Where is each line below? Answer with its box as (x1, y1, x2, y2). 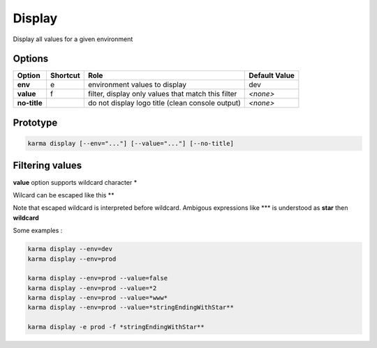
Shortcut (50, 70, 80, 80)
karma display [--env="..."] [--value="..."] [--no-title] (27, 139, 234, 148)
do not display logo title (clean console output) (87, 98, 241, 108)
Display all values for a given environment (13, 35, 133, 43)
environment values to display (87, 80, 186, 90)
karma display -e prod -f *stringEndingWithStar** (27, 323, 205, 331)
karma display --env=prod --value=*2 (27, 284, 157, 292)
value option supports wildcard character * (13, 178, 138, 186)
